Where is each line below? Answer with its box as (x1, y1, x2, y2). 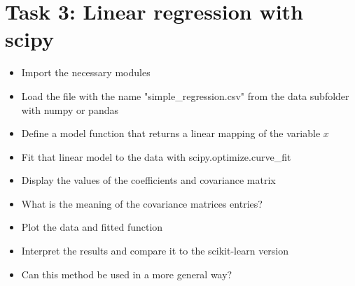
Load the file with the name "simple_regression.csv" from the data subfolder (21, 88, 349, 103)
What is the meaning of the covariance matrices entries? (21, 196, 263, 210)
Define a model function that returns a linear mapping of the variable (21, 126, 321, 141)
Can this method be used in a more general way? (21, 266, 232, 281)
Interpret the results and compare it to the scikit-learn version (21, 243, 289, 258)
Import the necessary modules (21, 65, 151, 80)
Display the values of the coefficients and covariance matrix (21, 173, 276, 187)
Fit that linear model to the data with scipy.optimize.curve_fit (21, 149, 291, 164)
